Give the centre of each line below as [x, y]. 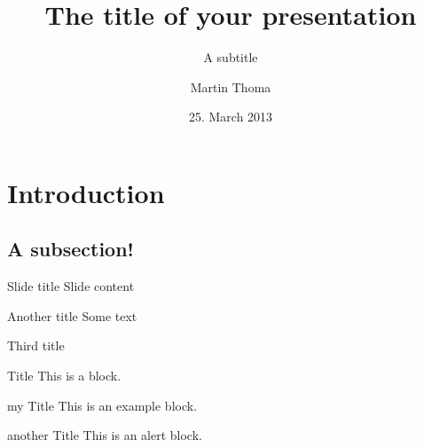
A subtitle [231, 57]
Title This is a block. [64, 376]
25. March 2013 [231, 117]
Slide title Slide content [71, 286]
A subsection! [70, 249]
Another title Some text [72, 315]
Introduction [86, 192]
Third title [36, 345]
